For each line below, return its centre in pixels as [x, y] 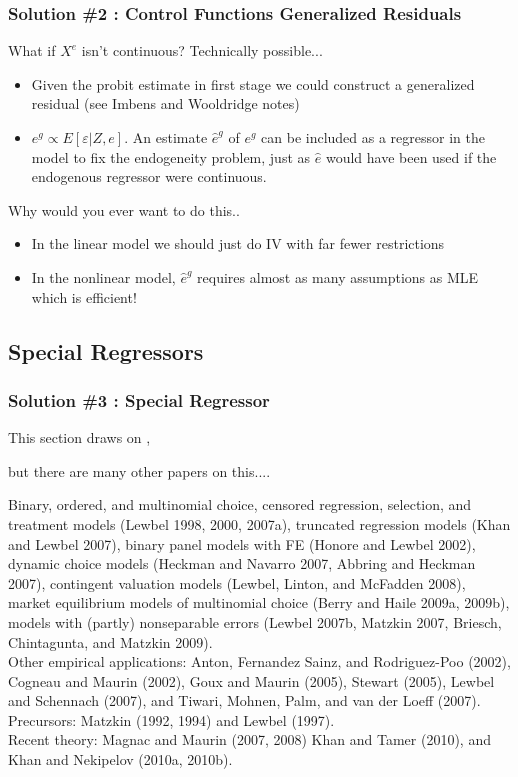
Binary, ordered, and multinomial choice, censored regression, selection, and [240, 504]
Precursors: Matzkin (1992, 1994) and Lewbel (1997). [171, 719]
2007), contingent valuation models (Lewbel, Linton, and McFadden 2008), [237, 582]
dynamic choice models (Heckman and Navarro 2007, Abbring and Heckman [242, 563]
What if [32, 50]
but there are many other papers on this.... [139, 470]
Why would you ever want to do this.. [124, 209]
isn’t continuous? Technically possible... [202, 50]
